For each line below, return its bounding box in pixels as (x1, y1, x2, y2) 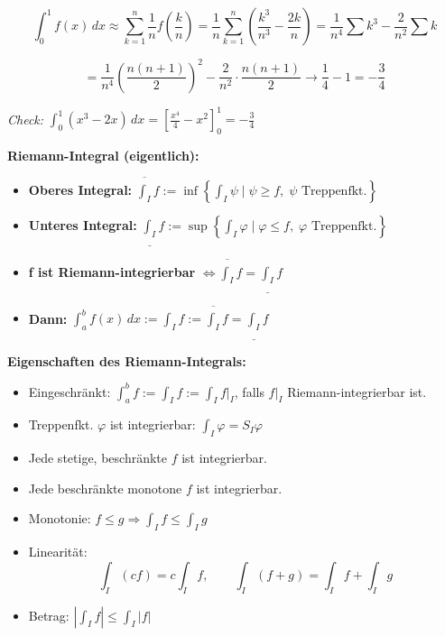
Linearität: (28, 542, 88, 561)
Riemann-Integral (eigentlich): (7, 145, 199, 164)
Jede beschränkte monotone (28, 478, 182, 497)
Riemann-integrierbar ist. (287, 382, 427, 401)
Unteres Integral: (28, 215, 137, 234)
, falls (234, 382, 264, 401)
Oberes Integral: (28, 180, 133, 198)
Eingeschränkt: (28, 382, 111, 401)
